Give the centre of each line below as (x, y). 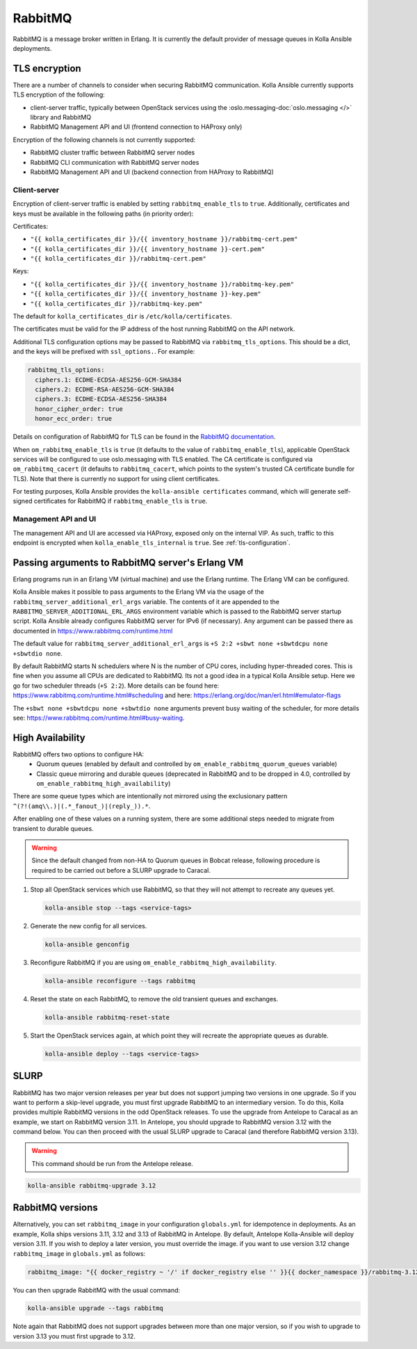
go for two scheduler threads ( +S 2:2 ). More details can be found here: (116, 686)
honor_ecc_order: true (74, 419)
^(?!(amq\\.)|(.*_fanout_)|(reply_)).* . (82, 806)
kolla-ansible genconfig (87, 945)
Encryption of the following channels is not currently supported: (104, 140)
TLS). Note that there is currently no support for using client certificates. (116, 478)
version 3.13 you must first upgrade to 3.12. (74, 1336)
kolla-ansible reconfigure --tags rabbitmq (120, 981)
